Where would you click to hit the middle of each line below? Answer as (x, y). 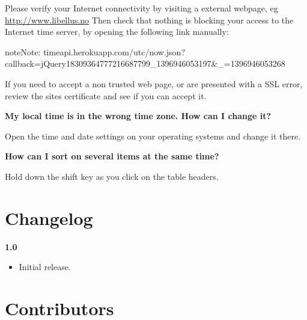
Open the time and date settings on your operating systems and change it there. (153, 136)
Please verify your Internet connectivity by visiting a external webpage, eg (141, 8)
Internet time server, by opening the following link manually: (117, 32)
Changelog (49, 217)
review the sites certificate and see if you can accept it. (106, 95)
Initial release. (45, 267)
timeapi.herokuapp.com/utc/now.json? (114, 51)
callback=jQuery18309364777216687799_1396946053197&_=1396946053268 (145, 63)
